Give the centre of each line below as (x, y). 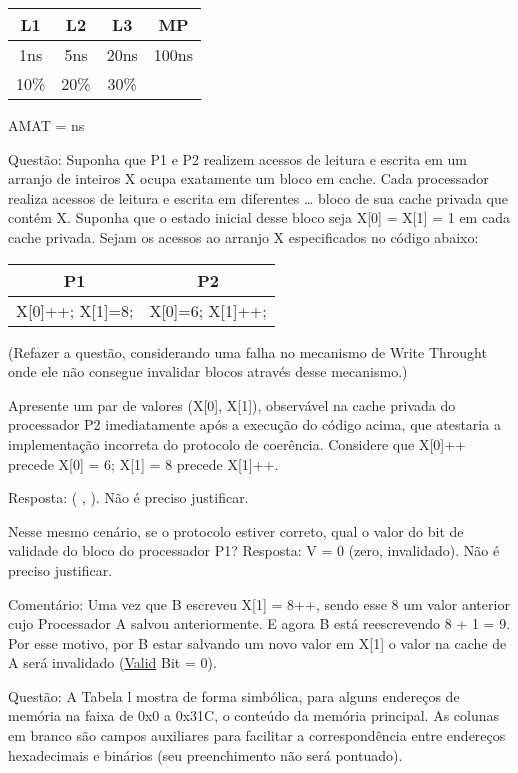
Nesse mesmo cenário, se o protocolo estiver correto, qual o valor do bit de (236, 530)
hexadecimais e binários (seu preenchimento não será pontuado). (205, 754)
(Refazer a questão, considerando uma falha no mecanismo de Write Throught (247, 351)
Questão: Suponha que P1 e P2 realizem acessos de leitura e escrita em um (237, 158)
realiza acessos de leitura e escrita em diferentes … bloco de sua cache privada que (258, 197)
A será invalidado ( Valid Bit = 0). (112, 662)
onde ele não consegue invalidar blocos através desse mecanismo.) (208, 371)
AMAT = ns (46, 125)
